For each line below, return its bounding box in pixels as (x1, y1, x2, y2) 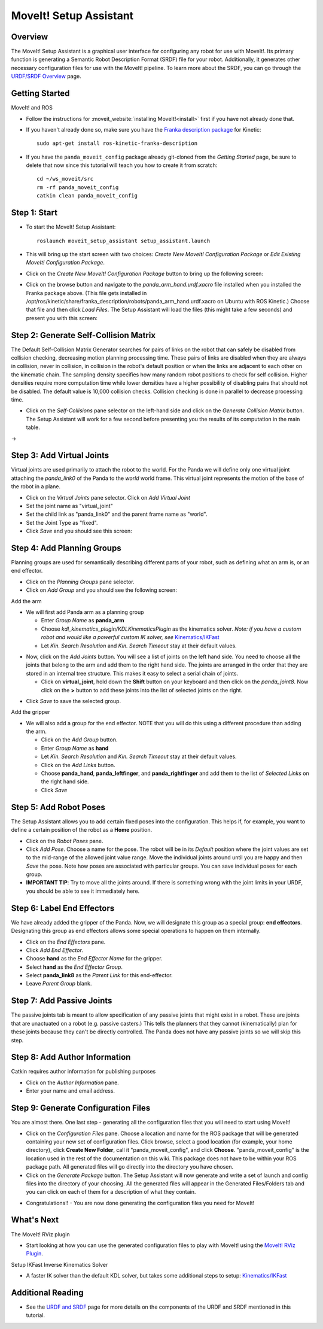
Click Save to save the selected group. (26, 697, 121, 704)
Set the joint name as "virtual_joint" (26, 502, 113, 509)
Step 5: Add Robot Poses (11, 802, 106, 812)
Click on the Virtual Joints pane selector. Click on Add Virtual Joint (26, 494, 191, 501)
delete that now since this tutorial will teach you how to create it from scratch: (26, 162, 218, 169)
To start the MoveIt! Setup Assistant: (26, 223, 116, 230)
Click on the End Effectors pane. (26, 938, 106, 945)
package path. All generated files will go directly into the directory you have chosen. (26, 1163, 233, 1170)
